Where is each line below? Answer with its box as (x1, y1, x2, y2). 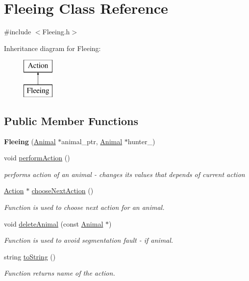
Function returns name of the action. (4, 268, 115, 278)
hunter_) (127, 136, 155, 146)
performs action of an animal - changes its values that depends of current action (4, 169, 245, 179)
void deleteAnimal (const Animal (4, 218, 103, 229)
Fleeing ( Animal (4, 136, 56, 146)
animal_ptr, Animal (61, 136, 123, 146)
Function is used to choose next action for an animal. (4, 202, 165, 212)
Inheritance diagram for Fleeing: (4, 43, 101, 53)
